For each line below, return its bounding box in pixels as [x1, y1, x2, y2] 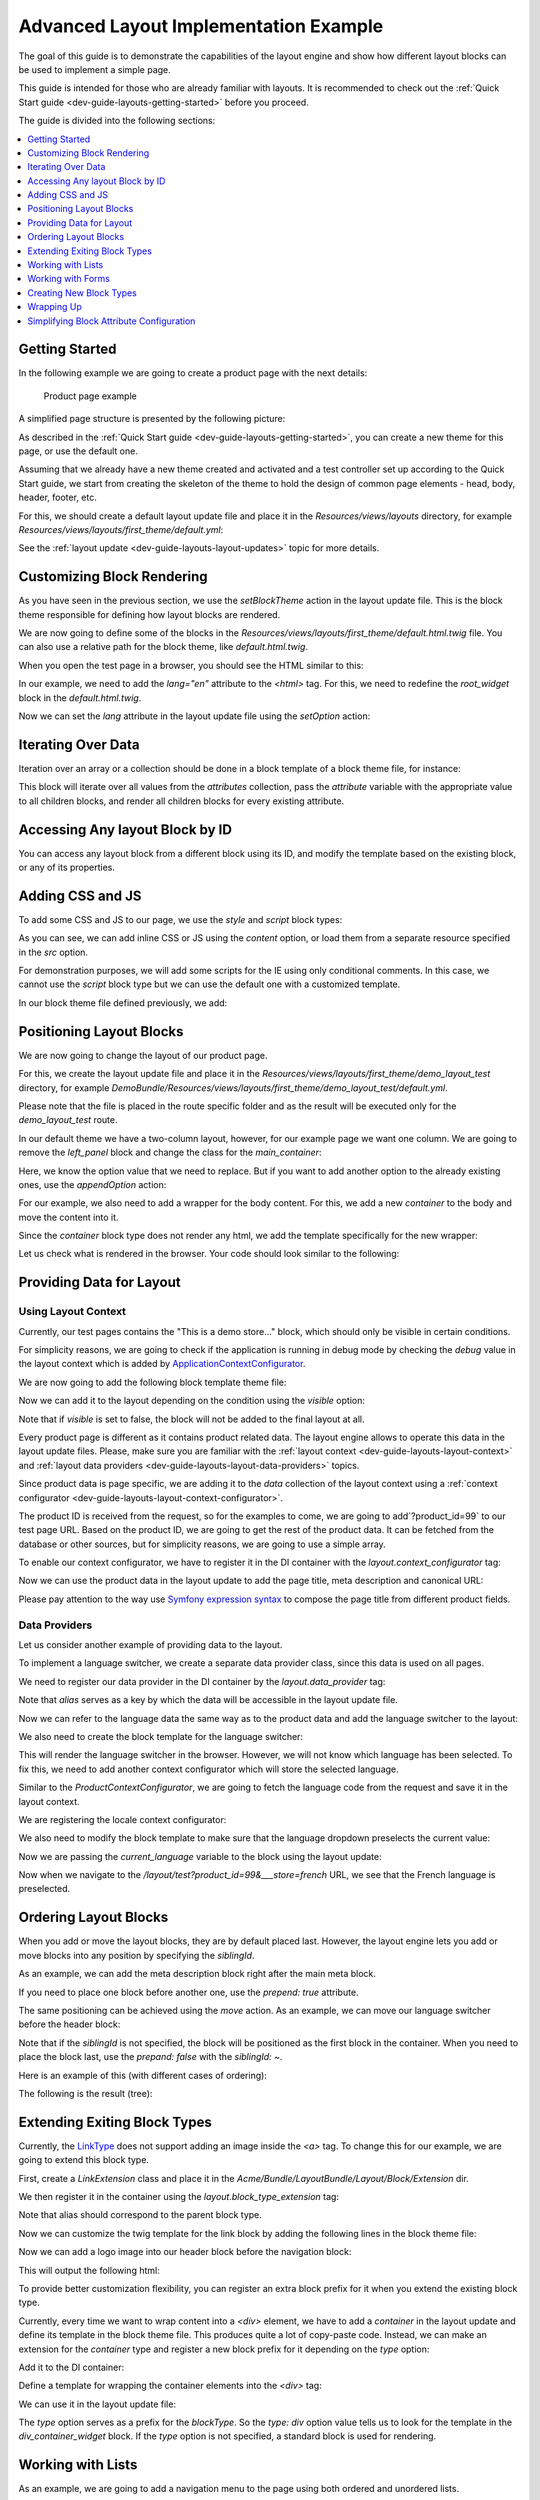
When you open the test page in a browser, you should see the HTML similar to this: [18, 659, 364, 671]
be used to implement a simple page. [18, 63, 172, 75]
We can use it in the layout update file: [18, 2398, 177, 2410]
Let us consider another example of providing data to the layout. [18, 1639, 283, 1651]
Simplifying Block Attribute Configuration [27, 315, 196, 327]
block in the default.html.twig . [18, 691, 142, 704]
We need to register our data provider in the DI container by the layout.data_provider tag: [18, 1675, 386, 1687]
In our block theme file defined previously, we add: [18, 996, 228, 1009]
